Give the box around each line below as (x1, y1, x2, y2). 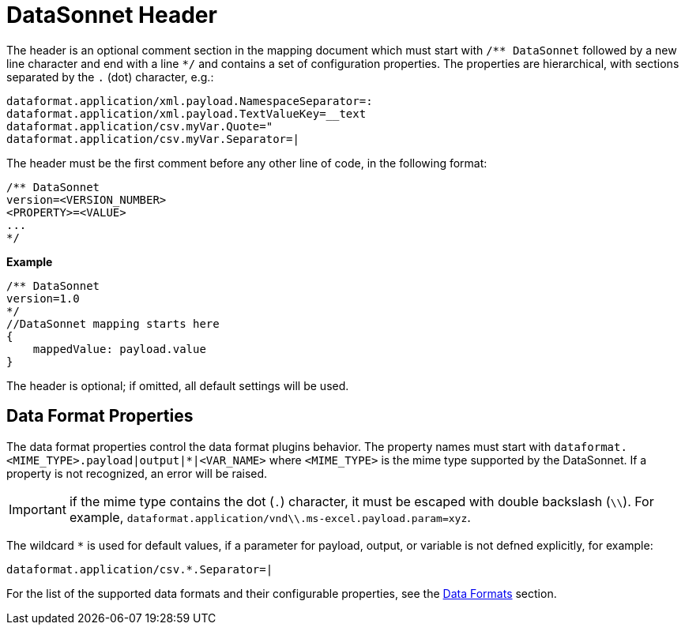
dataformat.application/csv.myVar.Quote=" (6, 119, 273, 133)
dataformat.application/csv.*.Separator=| (6, 562, 273, 576)
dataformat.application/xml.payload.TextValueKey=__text (6, 107, 367, 120)
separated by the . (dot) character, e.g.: (6, 69, 214, 84)
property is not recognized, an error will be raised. (6, 466, 268, 480)
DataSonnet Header (6, 2, 217, 28)
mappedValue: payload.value (32, 342, 206, 355)
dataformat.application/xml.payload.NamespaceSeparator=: (6, 94, 373, 107)
